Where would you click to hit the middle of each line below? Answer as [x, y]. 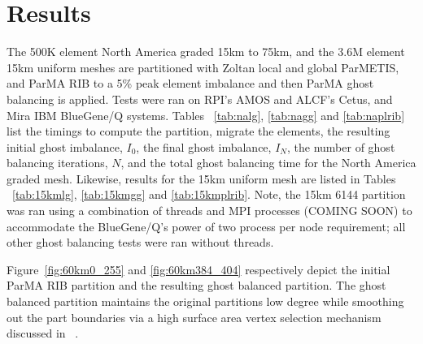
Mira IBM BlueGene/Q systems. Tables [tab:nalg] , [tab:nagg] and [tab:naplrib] [206, 115]
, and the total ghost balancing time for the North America [268, 163]
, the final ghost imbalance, [204, 146]
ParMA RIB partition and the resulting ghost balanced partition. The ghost [196, 285]
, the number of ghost [341, 146]
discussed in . [43, 333]
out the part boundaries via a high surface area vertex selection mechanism [194, 317]
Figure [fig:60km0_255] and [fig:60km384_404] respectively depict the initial [198, 269]
